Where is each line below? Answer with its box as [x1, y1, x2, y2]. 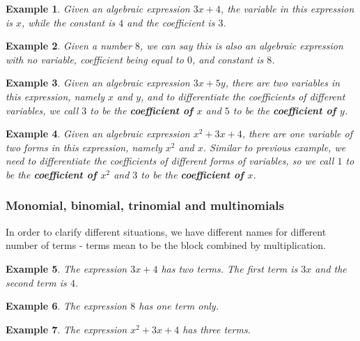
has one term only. [139, 298, 219, 313]
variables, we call [6, 103, 79, 117]
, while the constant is [22, 15, 116, 29]
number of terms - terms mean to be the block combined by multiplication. [6, 238, 326, 252]
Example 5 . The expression [6, 261, 127, 275]
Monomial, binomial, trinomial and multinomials [6, 197, 285, 214]
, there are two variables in [225, 75, 341, 90]
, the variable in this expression [220, 1, 354, 15]
